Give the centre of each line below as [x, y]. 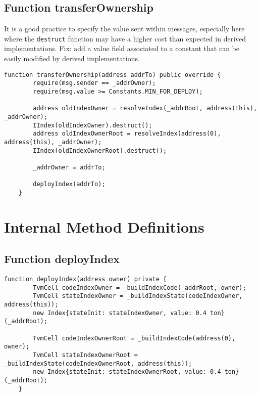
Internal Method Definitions [104, 226]
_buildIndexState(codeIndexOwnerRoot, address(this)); [98, 363]
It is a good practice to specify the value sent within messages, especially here [124, 29]
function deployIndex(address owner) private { [86, 279]
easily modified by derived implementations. [72, 58]
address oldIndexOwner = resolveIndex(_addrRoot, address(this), [145, 108]
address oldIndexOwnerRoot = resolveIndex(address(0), [127, 134]
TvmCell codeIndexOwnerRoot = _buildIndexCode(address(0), [134, 338]
